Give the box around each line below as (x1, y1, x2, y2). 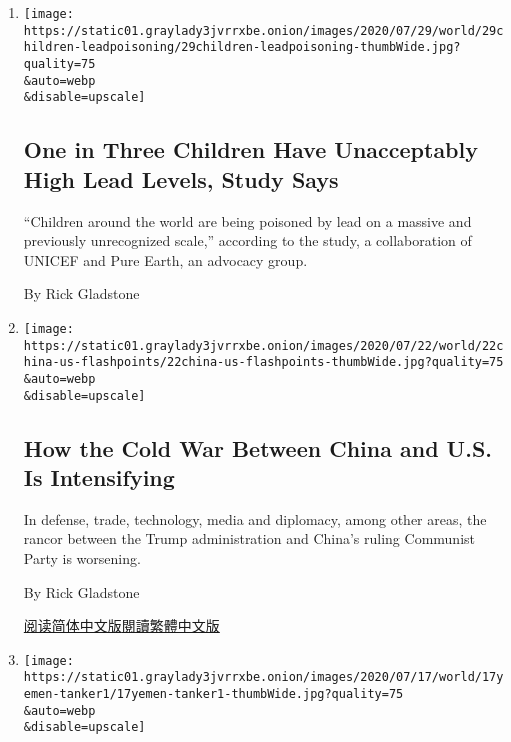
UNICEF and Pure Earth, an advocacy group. (23, 249, 308, 270)
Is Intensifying (23, 461, 175, 492)
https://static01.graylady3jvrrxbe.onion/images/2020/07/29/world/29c (23, 23, 504, 38)
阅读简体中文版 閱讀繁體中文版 (23, 615, 220, 636)
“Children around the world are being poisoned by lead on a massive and (23, 210, 472, 231)
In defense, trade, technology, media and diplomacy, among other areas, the (23, 508, 487, 529)
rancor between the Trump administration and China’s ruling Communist (23, 528, 475, 549)
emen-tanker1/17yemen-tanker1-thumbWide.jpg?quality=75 (23, 687, 404, 702)
